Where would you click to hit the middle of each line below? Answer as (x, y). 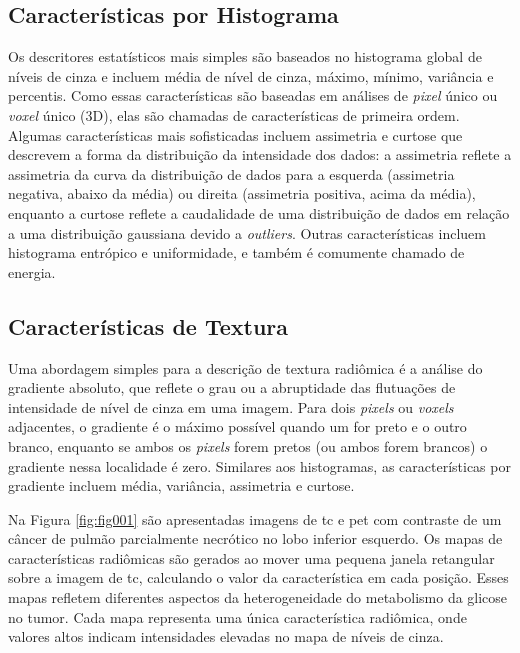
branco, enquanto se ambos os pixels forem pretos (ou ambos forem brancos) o (248, 445)
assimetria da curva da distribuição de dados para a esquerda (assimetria (231, 173)
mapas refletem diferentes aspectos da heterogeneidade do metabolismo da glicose (258, 597)
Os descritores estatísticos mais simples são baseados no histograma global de (245, 56)
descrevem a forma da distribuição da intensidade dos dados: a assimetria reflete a (260, 154)
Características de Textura (148, 325)
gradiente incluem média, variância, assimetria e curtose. (181, 485)
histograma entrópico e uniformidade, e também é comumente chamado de (236, 252)
